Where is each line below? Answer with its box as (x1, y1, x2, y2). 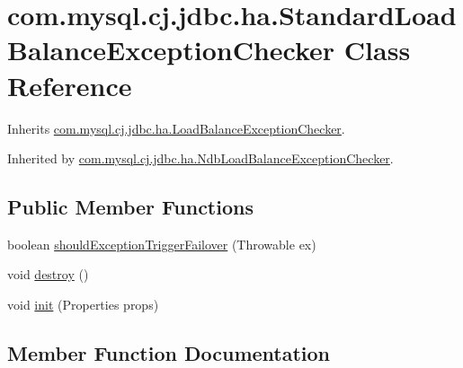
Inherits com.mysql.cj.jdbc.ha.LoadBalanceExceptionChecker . (7, 118, 345, 137)
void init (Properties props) (7, 295, 159, 314)
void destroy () (7, 265, 89, 284)
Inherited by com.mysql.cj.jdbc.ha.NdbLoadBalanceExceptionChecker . (7, 149, 394, 168)
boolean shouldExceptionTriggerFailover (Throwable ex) (7, 234, 316, 253)
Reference (7, 66, 132, 103)
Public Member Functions (7, 193, 254, 221)
